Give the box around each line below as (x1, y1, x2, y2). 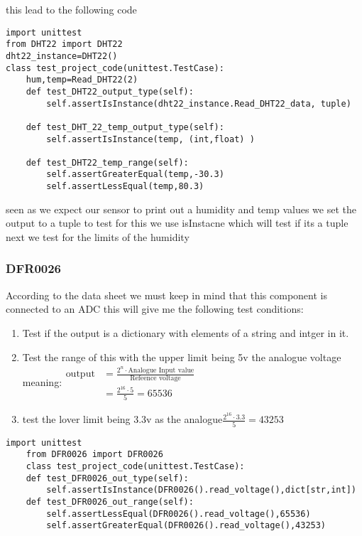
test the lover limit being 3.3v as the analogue (22, 412, 223, 427)
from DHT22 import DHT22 (6, 39, 123, 50)
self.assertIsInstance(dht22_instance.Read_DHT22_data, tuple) (46, 98, 351, 109)
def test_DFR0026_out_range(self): (26, 496, 194, 507)
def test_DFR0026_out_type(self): (26, 473, 189, 483)
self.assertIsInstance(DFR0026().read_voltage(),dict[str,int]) (46, 485, 356, 495)
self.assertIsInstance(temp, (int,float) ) (46, 134, 255, 144)
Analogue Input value (128, 366, 194, 374)
